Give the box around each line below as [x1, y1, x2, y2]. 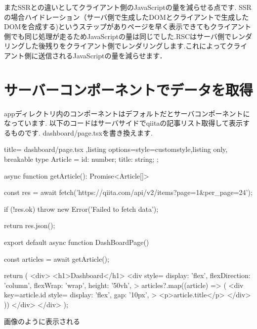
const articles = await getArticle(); [4, 253, 109, 264]
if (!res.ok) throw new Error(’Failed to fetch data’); [4, 203, 159, 214]
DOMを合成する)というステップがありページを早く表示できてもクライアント [4, 21, 252, 32]
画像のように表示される [4, 316, 80, 326]
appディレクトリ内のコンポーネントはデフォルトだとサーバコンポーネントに [4, 108, 250, 118]
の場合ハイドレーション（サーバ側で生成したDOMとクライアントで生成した [4, 11, 249, 22]
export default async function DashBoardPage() [4, 237, 149, 247]
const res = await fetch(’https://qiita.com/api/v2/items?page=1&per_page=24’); [4, 187, 253, 197]
